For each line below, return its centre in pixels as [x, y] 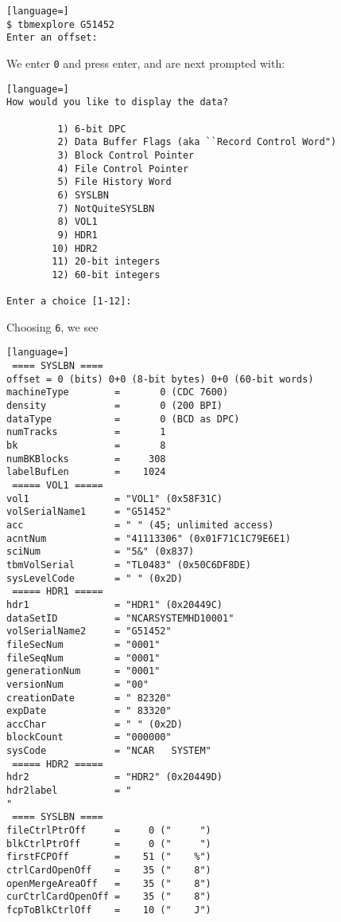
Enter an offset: [52, 38]
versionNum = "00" [77, 684]
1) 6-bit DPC [92, 129]
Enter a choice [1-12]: [69, 302]
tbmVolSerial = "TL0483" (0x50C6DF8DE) [129, 565]
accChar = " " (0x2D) [95, 724]
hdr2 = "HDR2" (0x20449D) [115, 777]
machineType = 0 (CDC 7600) [118, 392]
